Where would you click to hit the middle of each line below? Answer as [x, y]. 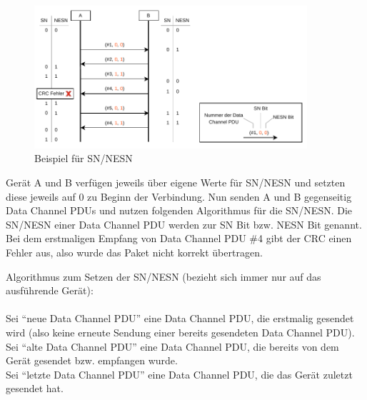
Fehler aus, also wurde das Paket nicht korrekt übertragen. [134, 252]
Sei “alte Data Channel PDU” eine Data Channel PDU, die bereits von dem [172, 346]
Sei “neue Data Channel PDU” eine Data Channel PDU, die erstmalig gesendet [180, 318]
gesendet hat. [35, 388]
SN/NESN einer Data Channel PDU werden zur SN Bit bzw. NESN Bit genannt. [184, 224]
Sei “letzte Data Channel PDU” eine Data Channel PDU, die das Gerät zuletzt [179, 374]
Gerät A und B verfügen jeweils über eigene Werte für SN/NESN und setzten [176, 182]
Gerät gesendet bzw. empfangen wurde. [92, 360]
